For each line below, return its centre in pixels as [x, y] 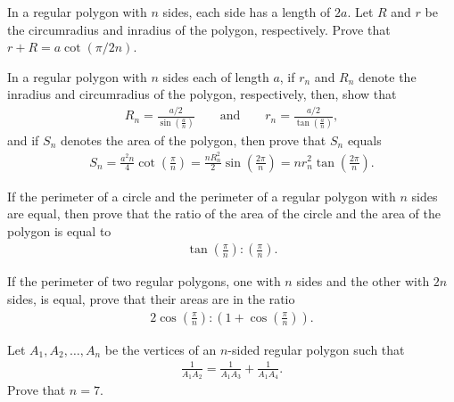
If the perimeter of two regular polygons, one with [144, 281]
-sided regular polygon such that [316, 349]
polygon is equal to [59, 230]
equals [364, 139]
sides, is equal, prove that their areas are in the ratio [151, 298]
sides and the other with [363, 281]
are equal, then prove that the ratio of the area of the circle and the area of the [224, 213]
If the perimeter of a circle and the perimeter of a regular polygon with [202, 196]
